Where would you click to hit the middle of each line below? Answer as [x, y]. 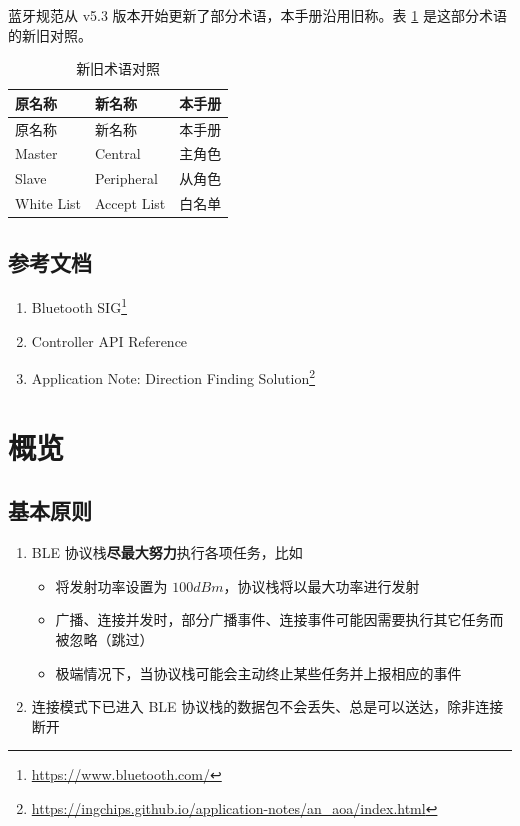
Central [118, 153]
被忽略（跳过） [104, 638]
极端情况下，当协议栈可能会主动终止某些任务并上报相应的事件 [258, 672]
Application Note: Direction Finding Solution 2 [173, 376]
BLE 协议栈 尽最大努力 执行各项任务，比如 [167, 552]
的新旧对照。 [50, 34]
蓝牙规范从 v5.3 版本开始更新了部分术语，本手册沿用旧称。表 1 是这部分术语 [257, 15]
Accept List [130, 203]
